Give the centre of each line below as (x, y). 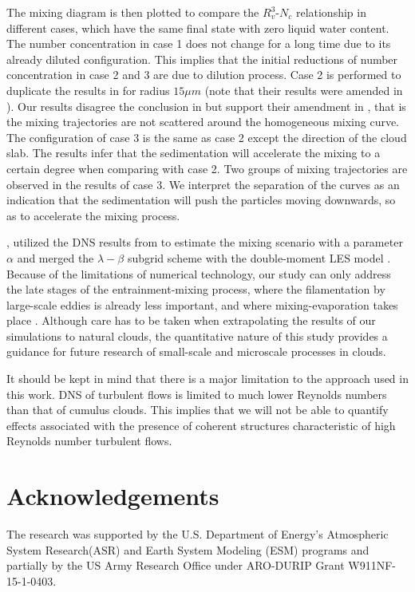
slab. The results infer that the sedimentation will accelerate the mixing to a (194, 153)
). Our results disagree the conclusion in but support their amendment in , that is (206, 106)
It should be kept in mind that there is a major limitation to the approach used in (207, 379)
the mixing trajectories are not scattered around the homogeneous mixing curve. (203, 122)
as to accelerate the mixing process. (93, 215)
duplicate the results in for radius (88, 90)
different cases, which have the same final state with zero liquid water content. (198, 28)
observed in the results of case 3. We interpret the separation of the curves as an (203, 184)
